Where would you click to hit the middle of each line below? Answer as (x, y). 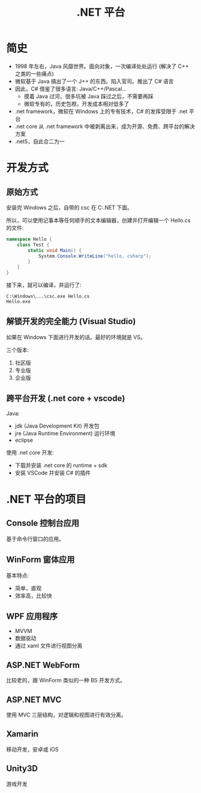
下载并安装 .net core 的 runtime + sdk (61, 465)
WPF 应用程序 (32, 616)
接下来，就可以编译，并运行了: (44, 285)
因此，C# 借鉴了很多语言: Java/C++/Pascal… (71, 88)
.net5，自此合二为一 (40, 141)
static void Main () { (55, 250)
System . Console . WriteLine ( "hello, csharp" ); (95, 256)
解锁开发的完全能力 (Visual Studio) (71, 321)
